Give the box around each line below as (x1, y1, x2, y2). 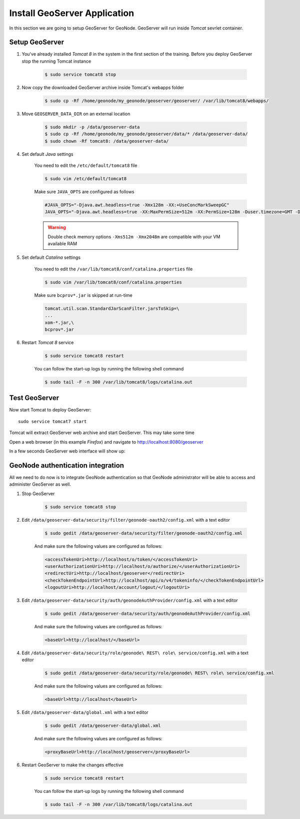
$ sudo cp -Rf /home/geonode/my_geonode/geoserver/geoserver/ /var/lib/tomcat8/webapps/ (44, 98, 269, 104)
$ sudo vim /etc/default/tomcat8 (44, 176, 127, 181)
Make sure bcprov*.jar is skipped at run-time (34, 292, 132, 298)
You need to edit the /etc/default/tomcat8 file (34, 162, 137, 168)
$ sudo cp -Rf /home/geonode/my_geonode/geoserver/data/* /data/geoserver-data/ (44, 131, 248, 137)
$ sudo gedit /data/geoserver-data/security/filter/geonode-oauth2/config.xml (44, 530, 242, 536)
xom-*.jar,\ (44, 319, 74, 325)
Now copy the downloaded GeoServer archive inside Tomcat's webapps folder (21, 84, 184, 90)
